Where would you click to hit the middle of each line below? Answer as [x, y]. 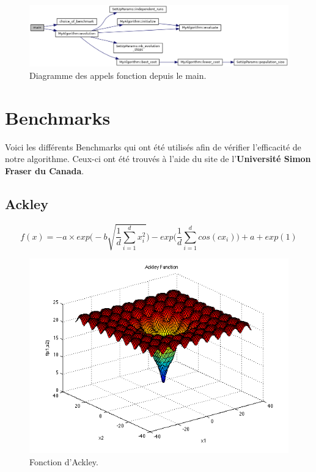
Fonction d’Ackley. [64, 461]
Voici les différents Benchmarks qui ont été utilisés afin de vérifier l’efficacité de [153, 146]
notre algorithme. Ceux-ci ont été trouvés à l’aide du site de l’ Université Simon [158, 159]
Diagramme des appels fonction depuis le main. [118, 76]
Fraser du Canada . [45, 170]
